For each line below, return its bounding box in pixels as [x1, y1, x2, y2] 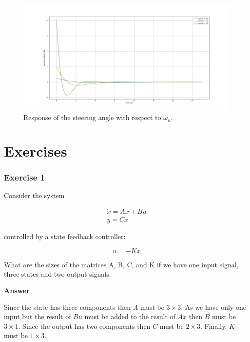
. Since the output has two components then [18, 321, 151, 331]
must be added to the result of [84, 311, 175, 322]
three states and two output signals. [4, 269, 111, 279]
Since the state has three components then [4, 302, 131, 312]
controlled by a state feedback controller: [4, 231, 126, 241]
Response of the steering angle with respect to [23, 112, 161, 122]
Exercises [4, 141, 67, 161]
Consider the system [4, 190, 65, 201]
